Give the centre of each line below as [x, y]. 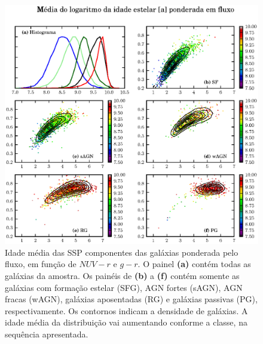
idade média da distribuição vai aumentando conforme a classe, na [126, 322]
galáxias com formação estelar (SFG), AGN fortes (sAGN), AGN [124, 287]
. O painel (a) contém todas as [194, 264]
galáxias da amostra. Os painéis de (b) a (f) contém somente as [122, 275]
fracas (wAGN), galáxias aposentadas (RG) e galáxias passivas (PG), [131, 299]
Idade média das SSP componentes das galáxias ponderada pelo [122, 252]
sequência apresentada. [47, 334]
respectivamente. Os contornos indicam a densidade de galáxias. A [126, 310]
